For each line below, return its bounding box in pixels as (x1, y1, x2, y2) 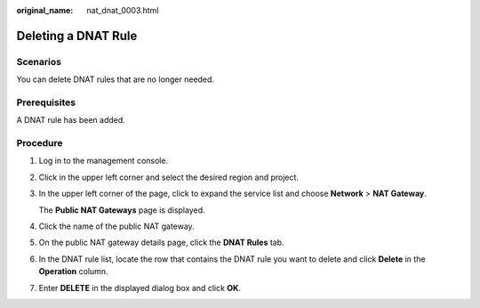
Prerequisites (16, 96, 76, 109)
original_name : (16, 5, 74, 15)
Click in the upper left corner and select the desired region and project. (38, 172, 300, 182)
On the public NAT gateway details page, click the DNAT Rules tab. (38, 237, 284, 248)
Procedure (16, 137, 63, 150)
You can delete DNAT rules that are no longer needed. (16, 74, 215, 85)
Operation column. (38, 266, 108, 277)
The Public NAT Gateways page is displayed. (38, 205, 205, 215)
